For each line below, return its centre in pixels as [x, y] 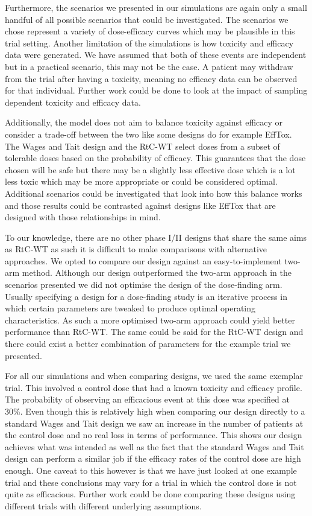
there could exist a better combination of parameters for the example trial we [148, 344]
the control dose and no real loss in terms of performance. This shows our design [154, 435]
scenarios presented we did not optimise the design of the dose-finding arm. [144, 285]
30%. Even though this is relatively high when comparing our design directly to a [155, 411]
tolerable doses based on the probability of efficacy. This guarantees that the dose [155, 158]
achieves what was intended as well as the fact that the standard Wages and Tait [154, 446]
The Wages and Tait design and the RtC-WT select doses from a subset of [142, 146]
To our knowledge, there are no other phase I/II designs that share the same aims [156, 237]
